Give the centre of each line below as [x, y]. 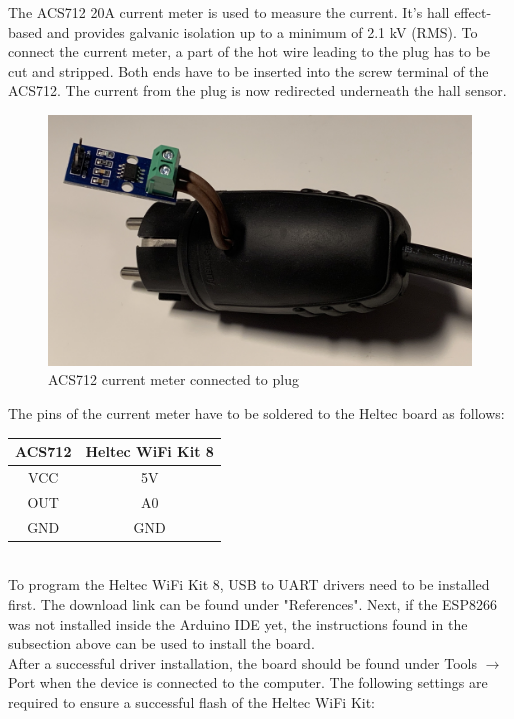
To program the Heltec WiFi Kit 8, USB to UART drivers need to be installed [249, 584]
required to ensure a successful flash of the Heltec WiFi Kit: [192, 701]
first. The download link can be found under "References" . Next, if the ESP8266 [252, 603]
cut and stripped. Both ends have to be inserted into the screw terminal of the [248, 70]
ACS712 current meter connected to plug [173, 379]
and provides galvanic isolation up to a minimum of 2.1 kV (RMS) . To [262, 31]
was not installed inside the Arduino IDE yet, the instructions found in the [238, 623]
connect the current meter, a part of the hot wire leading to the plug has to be [249, 51]
